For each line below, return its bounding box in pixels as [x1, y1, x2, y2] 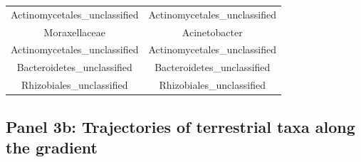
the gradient [6, 136, 98, 158]
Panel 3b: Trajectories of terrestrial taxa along [6, 115, 355, 137]
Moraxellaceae [43, 24, 105, 39]
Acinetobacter [182, 24, 243, 39]
